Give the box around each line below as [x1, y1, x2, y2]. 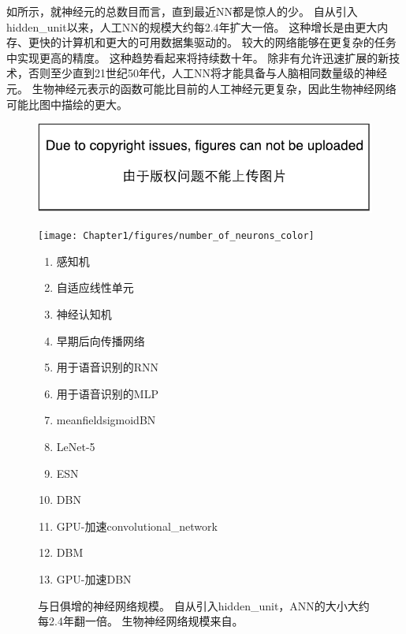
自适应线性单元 [56, 279, 134, 296]
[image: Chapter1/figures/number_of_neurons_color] [38, 230, 315, 242]
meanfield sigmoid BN [56, 412, 156, 428]
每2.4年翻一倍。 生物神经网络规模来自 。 [38, 613, 244, 629]
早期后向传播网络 [56, 332, 145, 349]
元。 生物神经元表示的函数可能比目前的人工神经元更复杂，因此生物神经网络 [6, 80, 397, 96]
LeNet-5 [56, 438, 95, 454]
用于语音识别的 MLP [56, 385, 158, 401]
